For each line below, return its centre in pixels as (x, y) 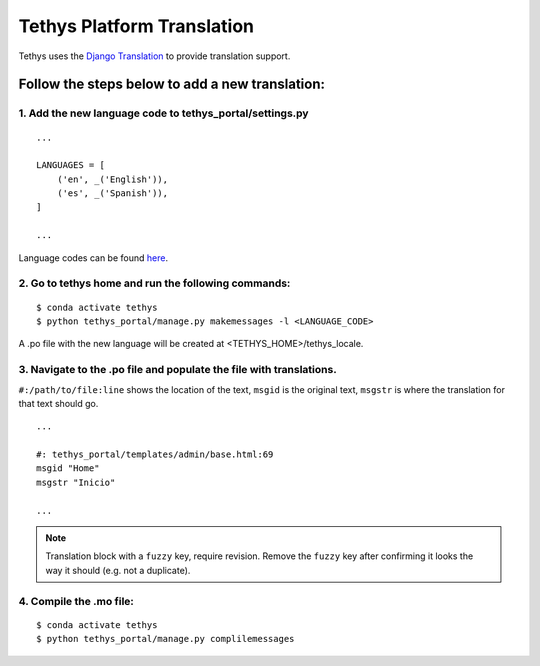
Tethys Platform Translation (136, 26)
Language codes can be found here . (93, 257)
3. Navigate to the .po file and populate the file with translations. (177, 370)
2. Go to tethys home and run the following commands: (154, 283)
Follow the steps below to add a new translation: (171, 84)
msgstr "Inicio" (76, 482)
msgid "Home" (68, 468)
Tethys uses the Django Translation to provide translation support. (154, 56)
